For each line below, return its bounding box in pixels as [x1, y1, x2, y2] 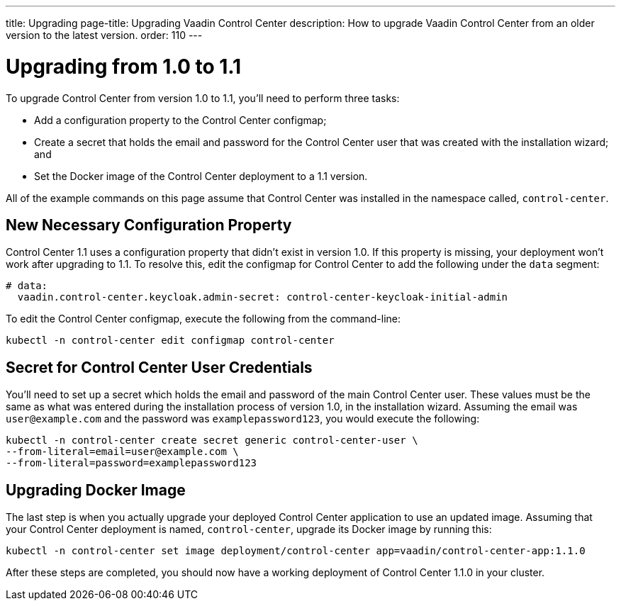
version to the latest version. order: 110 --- [6, 29, 203, 41]
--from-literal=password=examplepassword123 [6, 457, 257, 469]
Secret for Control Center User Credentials [6, 358, 313, 376]
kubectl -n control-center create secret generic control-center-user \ [6, 434, 418, 447]
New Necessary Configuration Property [6, 215, 292, 234]
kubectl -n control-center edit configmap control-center [6, 335, 335, 347]
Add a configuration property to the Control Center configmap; [34, 113, 327, 126]
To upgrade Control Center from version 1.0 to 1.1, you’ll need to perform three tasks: [6, 91, 400, 104]
